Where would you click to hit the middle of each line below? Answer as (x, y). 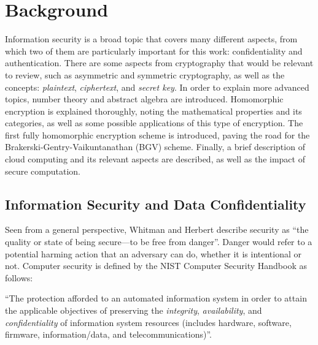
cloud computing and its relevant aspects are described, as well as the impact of (155, 159)
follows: (19, 277)
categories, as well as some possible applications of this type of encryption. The (154, 123)
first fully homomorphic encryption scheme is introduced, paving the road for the (157, 135)
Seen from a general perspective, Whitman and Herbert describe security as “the (157, 229)
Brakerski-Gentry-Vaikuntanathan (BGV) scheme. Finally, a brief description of (155, 147)
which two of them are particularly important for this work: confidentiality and (154, 51)
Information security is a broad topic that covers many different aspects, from (151, 39)
